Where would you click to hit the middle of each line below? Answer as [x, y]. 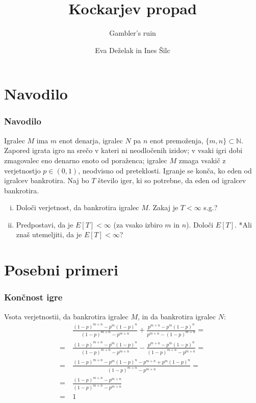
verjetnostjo [22, 170]
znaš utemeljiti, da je [49, 234]
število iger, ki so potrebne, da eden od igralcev [172, 180]
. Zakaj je [163, 207]
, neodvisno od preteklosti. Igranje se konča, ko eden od [165, 170]
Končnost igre [33, 297]
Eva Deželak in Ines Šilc [133, 50]
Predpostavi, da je [45, 224]
